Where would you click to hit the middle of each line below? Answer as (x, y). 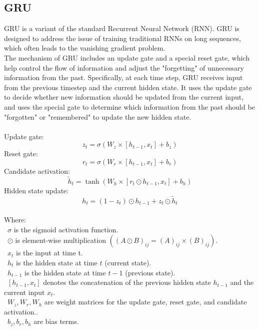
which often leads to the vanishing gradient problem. (85, 48)
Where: (15, 220)
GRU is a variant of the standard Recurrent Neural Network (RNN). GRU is (122, 28)
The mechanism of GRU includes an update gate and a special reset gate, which (127, 57)
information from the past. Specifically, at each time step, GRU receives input (123, 77)
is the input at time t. (49, 253)
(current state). (128, 262)
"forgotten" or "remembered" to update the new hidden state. (98, 116)
